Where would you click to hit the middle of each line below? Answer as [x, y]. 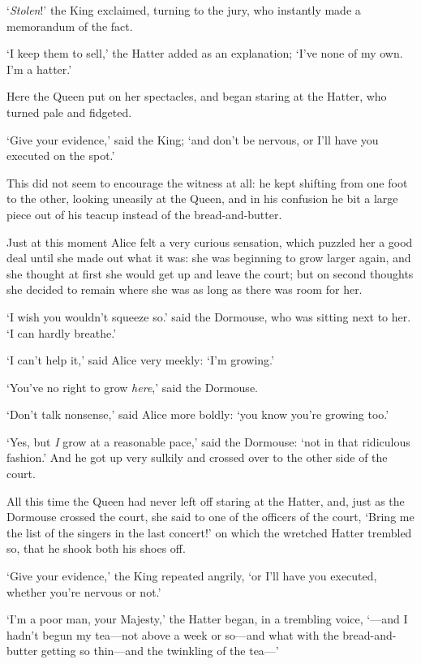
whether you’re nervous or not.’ [84, 591]
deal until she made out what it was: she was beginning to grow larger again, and [209, 258]
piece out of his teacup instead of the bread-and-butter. [144, 214]
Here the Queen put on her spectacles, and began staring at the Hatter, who [197, 96]
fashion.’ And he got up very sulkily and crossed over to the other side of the [197, 457]
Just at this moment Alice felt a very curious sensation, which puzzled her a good [210, 241]
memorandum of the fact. [70, 26]
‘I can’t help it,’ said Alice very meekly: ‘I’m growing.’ [140, 360]
